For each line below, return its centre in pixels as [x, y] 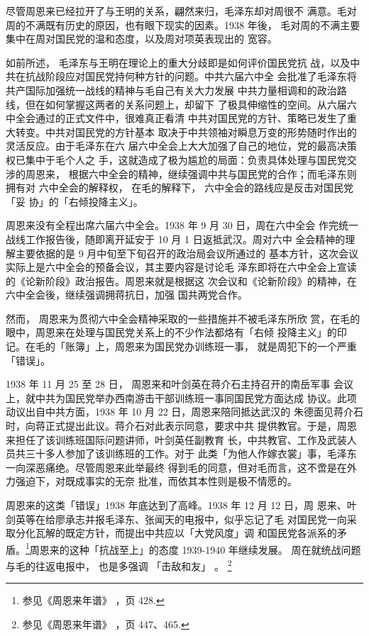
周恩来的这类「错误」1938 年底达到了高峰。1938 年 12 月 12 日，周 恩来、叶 [181, 505]
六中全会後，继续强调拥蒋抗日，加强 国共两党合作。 [127, 295]
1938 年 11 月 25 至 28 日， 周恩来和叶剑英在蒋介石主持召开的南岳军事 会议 [180, 384]
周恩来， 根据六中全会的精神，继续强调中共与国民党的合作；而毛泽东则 [191, 173]
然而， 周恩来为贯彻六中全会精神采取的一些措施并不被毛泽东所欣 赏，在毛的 [183, 318]
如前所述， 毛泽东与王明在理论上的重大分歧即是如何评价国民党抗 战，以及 [178, 62]
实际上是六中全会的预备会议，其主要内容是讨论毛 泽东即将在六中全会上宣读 [181, 267]
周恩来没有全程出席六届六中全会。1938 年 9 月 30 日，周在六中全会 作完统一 [182, 225]
